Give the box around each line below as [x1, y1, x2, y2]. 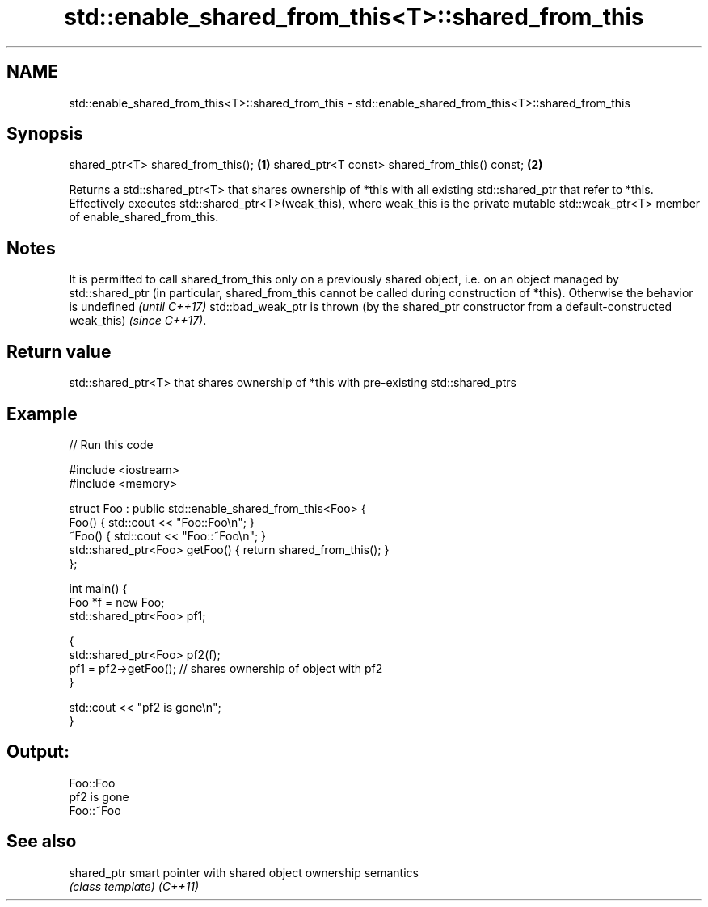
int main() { [69, 581, 128, 595]
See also [6, 831, 77, 852]
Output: [6, 741, 70, 762]
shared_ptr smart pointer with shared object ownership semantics [69, 865, 419, 880]
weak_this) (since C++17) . [69, 313, 207, 328]
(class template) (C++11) [69, 879, 200, 893]
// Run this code [69, 437, 154, 451]
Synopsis [6, 124, 83, 145]
